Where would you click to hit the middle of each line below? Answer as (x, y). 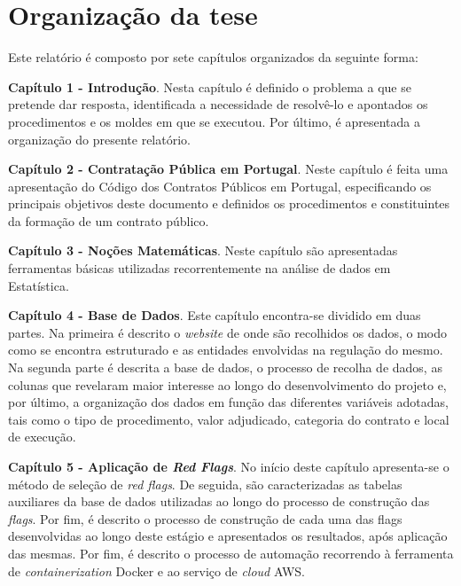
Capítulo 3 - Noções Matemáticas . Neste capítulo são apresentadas (203, 250)
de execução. (42, 437)
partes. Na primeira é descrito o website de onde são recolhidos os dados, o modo (228, 332)
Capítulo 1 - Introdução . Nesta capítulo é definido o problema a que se (210, 86)
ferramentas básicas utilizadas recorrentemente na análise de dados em (199, 268)
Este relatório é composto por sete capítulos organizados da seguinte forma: (213, 57)
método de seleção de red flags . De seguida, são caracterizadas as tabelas (205, 484)
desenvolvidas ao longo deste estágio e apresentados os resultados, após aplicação (228, 536)
